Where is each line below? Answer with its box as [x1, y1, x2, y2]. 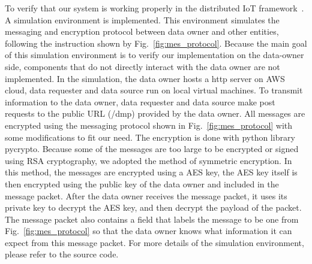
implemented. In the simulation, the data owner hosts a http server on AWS [5, 72, 285, 84]
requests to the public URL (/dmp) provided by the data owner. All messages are [5, 107, 305, 120]
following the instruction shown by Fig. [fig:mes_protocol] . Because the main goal [5, 37, 307, 49]
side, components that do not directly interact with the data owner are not [5, 60, 280, 72]
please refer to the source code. [5, 248, 119, 260]
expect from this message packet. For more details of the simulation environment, [5, 236, 304, 248]
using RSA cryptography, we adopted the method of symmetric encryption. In [5, 154, 292, 166]
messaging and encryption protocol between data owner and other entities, [5, 25, 279, 38]
